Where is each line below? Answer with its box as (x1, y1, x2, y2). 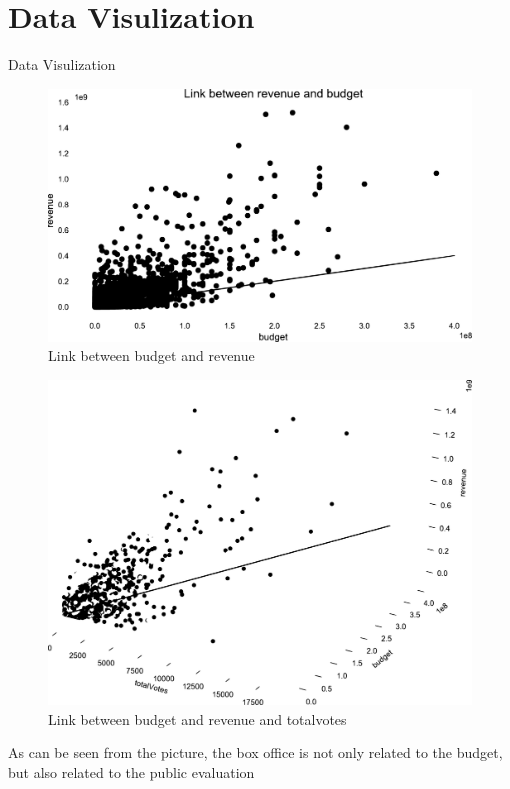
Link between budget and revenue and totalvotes (48, 708, 347, 729)
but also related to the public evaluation (8, 761, 255, 782)
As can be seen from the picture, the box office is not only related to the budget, (8, 742, 503, 763)
